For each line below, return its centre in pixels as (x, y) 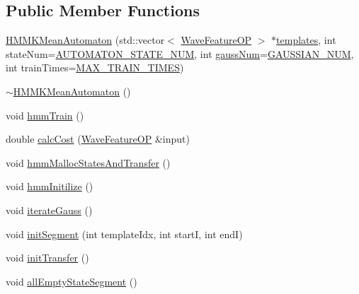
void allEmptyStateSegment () (72, 281)
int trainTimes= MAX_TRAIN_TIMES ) (95, 67)
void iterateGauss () (49, 210)
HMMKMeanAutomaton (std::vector (85, 40)
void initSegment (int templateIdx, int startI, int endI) (124, 234)
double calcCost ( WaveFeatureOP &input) (98, 139)
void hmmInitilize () (50, 186)
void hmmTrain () (45, 115)
